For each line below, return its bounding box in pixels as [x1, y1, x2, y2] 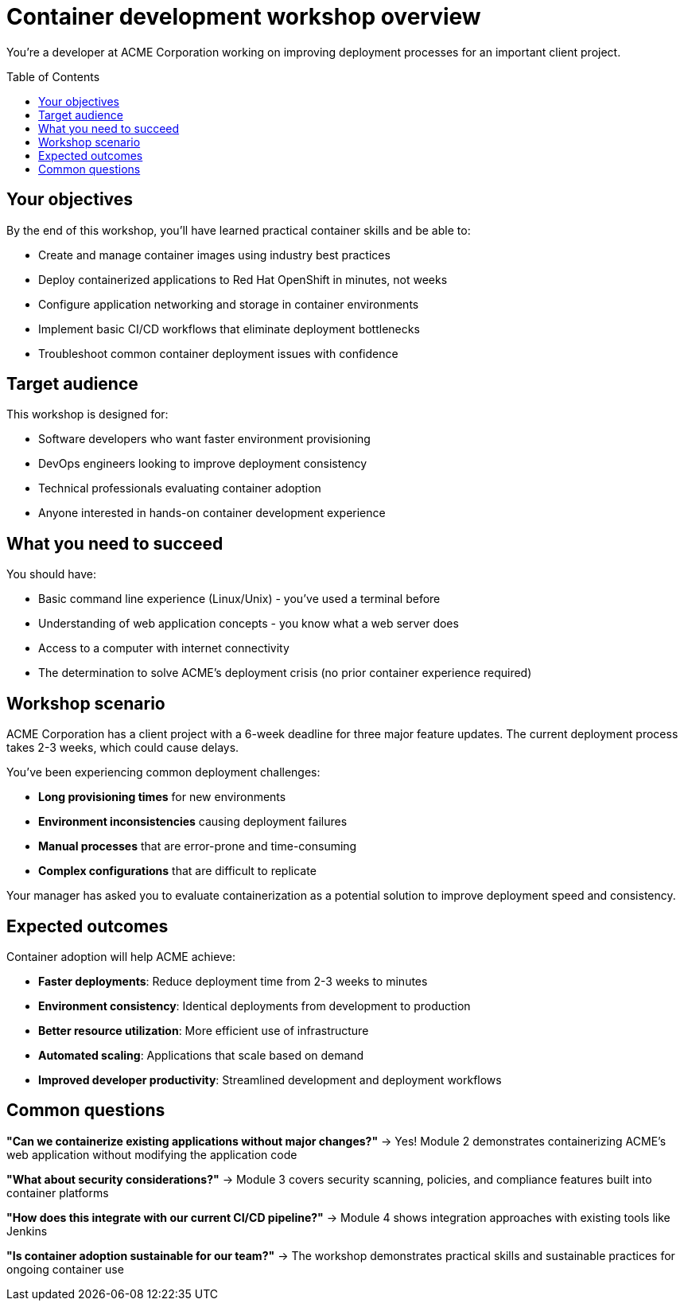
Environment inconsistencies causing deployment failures [38, 815, 348, 829]
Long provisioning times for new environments [38, 790, 286, 804]
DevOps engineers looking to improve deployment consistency [38, 457, 367, 471]
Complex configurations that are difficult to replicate [38, 864, 317, 878]
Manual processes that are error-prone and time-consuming [38, 839, 357, 854]
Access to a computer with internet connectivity [38, 641, 290, 655]
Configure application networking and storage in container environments [38, 297, 419, 311]
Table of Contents [6, 69, 100, 84]
